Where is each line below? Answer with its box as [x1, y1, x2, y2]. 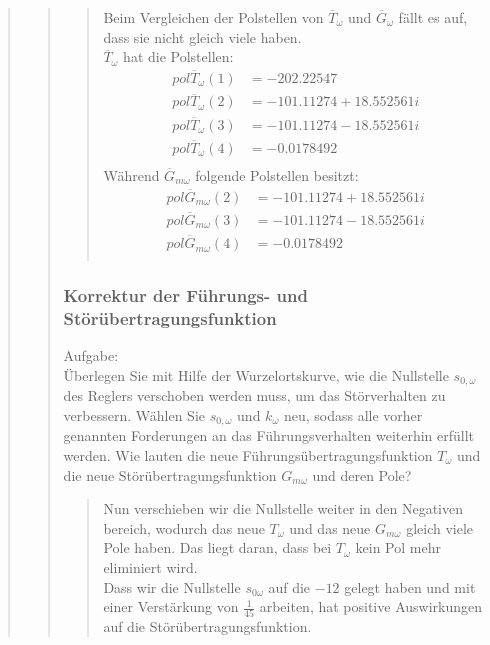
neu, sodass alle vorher [283, 404, 423, 425]
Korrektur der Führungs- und [63, 283, 308, 308]
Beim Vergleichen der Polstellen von [103, 7, 324, 27]
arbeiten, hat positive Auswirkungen [259, 596, 482, 617]
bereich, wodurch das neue [103, 517, 265, 538]
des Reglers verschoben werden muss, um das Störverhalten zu [63, 385, 446, 406]
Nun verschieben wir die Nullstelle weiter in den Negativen [103, 498, 463, 519]
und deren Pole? [312, 464, 412, 485]
